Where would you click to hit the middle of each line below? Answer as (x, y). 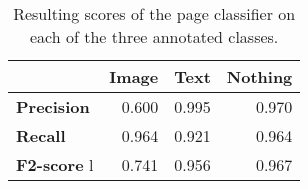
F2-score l (55, 164)
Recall (41, 135)
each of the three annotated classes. (154, 36)
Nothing (259, 76)
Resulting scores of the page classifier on (154, 13)
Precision (53, 106)
